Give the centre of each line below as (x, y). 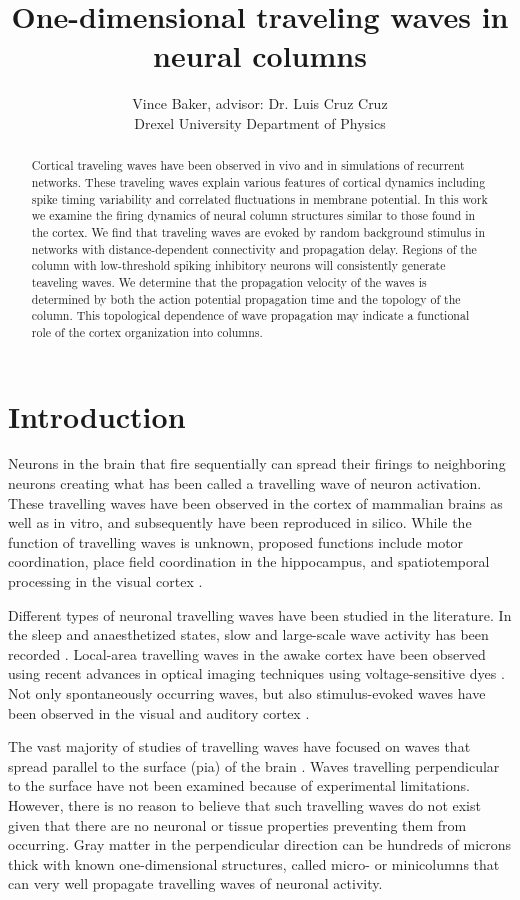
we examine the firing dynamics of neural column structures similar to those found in (253, 215)
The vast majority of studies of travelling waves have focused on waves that (239, 746)
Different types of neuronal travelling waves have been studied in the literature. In (260, 614)
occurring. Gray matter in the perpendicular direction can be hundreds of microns (260, 844)
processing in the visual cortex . (105, 581)
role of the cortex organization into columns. (147, 331)
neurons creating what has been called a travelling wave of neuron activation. (245, 483)
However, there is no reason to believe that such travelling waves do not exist (244, 804)
